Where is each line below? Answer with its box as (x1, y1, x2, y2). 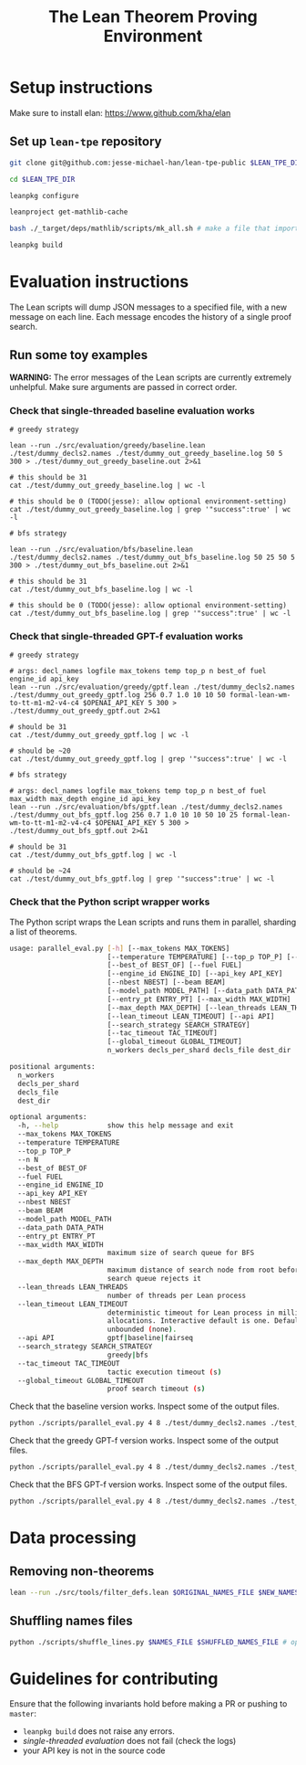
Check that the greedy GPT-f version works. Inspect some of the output (9, 1435, 280, 1446)
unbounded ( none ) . (107, 1325, 178, 1335)
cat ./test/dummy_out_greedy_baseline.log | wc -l (9, 481, 206, 491)
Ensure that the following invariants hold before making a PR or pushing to (9, 1698, 288, 1709)
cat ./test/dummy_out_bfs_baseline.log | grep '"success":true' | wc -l (9, 609, 291, 618)
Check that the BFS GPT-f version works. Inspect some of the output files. (9, 1479, 288, 1490)
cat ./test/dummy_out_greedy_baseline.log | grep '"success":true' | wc (9, 505, 291, 514)
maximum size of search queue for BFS (107, 1249, 255, 1258)
